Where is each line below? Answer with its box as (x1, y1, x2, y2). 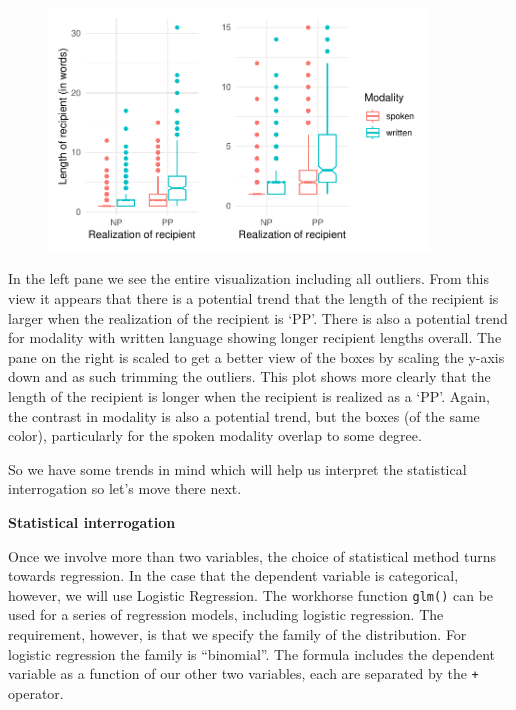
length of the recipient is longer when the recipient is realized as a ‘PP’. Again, (8, 385, 490, 406)
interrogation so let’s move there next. (8, 478, 242, 499)
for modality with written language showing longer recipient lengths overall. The (8, 327, 502, 348)
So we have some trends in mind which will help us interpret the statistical (8, 458, 467, 479)
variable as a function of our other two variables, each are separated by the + (8, 663, 479, 684)
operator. (8, 682, 64, 703)
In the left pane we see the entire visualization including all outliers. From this (8, 268, 489, 289)
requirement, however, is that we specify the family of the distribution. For (8, 623, 467, 644)
